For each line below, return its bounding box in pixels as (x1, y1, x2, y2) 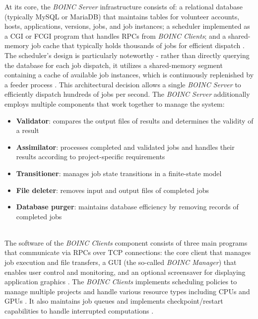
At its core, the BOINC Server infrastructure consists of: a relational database (4, 1, 243, 11)
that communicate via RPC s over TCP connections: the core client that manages (4, 247, 251, 257)
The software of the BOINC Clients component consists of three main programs (4, 237, 248, 248)
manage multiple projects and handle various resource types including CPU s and (4, 286, 250, 296)
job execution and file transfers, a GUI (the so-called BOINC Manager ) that (4, 257, 237, 267)
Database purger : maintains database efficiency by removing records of (16, 201, 239, 212)
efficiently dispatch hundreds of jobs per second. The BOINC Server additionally (4, 89, 250, 99)
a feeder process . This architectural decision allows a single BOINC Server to (4, 79, 241, 89)
